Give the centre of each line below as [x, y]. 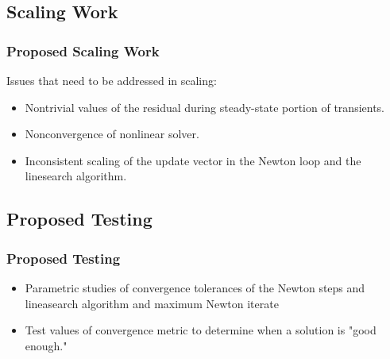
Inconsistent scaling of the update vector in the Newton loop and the [193, 160]
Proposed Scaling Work [83, 50]
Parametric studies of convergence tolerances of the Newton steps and [195, 287]
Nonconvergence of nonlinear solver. [112, 134]
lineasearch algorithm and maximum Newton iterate [152, 303]
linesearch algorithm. [76, 176]
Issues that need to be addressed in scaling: [112, 80]
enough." [46, 345]
